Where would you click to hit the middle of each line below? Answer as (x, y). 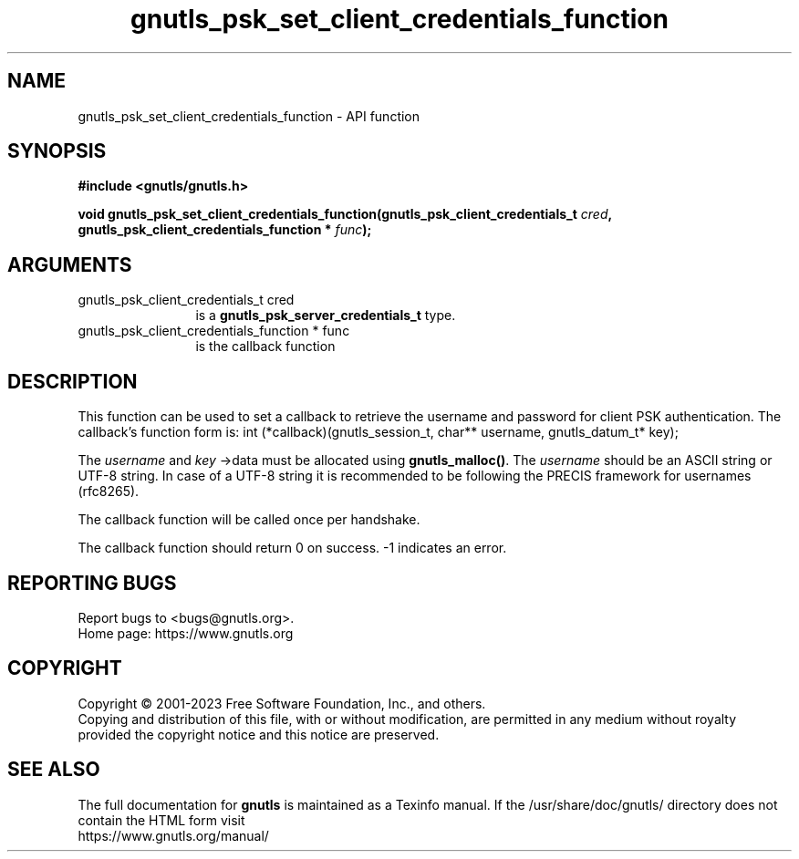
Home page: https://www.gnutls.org (186, 633)
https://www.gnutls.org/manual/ (173, 835)
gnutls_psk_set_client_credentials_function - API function (249, 116)
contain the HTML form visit (161, 820)
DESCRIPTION (73, 381)
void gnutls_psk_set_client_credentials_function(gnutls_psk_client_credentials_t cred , (345, 214)
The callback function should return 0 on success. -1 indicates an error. (292, 548)
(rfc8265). (109, 492)
